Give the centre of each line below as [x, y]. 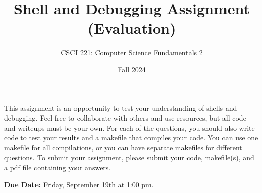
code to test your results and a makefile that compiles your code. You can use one [131, 138]
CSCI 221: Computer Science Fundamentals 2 [132, 52]
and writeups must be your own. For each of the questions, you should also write [129, 127]
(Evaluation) [132, 28]
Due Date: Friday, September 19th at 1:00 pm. [79, 184]
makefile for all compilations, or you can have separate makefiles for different [123, 147]
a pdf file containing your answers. [58, 167]
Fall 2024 [132, 69]
